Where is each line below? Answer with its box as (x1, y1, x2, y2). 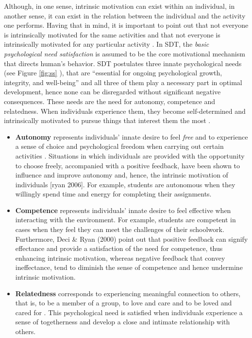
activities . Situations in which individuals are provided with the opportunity (15, 150, 245, 160)
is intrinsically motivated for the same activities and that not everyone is (4, 29, 220, 39)
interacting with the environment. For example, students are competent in (15, 214, 236, 225)
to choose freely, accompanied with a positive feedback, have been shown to (15, 160, 240, 170)
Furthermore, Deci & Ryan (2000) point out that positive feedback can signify (15, 233, 248, 244)
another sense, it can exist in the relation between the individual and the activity (4, 10, 246, 20)
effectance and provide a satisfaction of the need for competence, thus (15, 243, 223, 253)
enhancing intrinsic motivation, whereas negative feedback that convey (15, 252, 225, 263)
